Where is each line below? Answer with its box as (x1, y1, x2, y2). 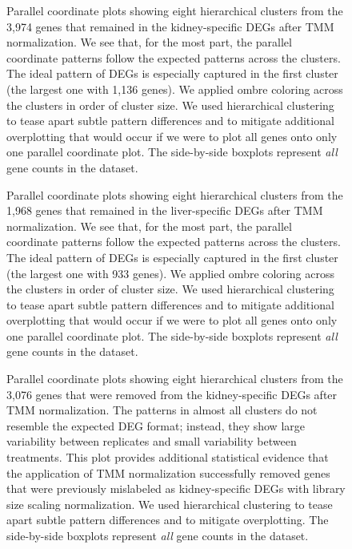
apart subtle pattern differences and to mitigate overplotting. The (6, 511, 329, 528)
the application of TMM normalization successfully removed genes (6, 464, 330, 481)
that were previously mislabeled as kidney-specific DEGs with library (6, 480, 346, 497)
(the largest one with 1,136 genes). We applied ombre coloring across (6, 80, 343, 97)
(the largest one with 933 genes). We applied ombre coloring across (6, 264, 334, 281)
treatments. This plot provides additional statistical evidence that (6, 449, 329, 466)
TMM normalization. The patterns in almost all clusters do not (6, 402, 318, 418)
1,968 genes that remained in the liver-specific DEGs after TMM (6, 202, 323, 219)
